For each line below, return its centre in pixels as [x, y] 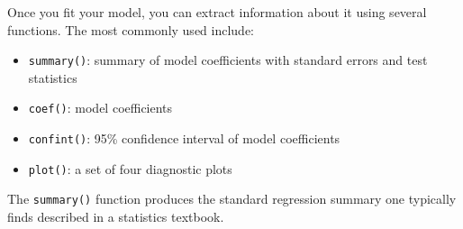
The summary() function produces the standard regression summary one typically [232, 199]
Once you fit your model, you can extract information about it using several [217, 12]
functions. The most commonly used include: [131, 29]
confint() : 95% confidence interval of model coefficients [184, 138]
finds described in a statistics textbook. [116, 217]
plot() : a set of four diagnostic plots [130, 168]
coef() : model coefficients [100, 108]
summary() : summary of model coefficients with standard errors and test [228, 60]
